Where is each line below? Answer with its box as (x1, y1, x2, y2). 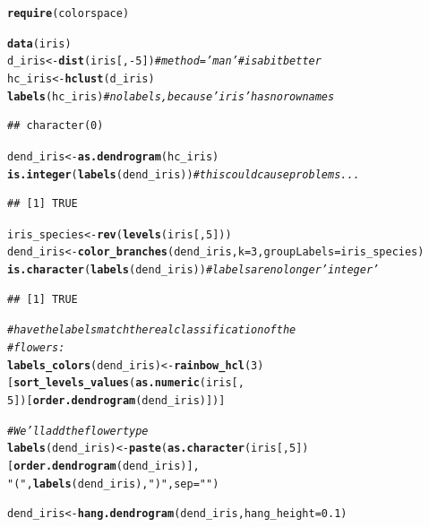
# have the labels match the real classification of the (7, 324, 296, 337)
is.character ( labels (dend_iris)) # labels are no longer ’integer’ (7, 263, 380, 277)
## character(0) (7, 119, 104, 133)
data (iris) (7, 37, 72, 50)
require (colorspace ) (7, 7, 130, 20)
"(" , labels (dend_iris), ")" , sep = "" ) (7, 477, 219, 490)
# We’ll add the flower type (7, 424, 149, 437)
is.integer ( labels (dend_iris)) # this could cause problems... (7, 168, 360, 181)
